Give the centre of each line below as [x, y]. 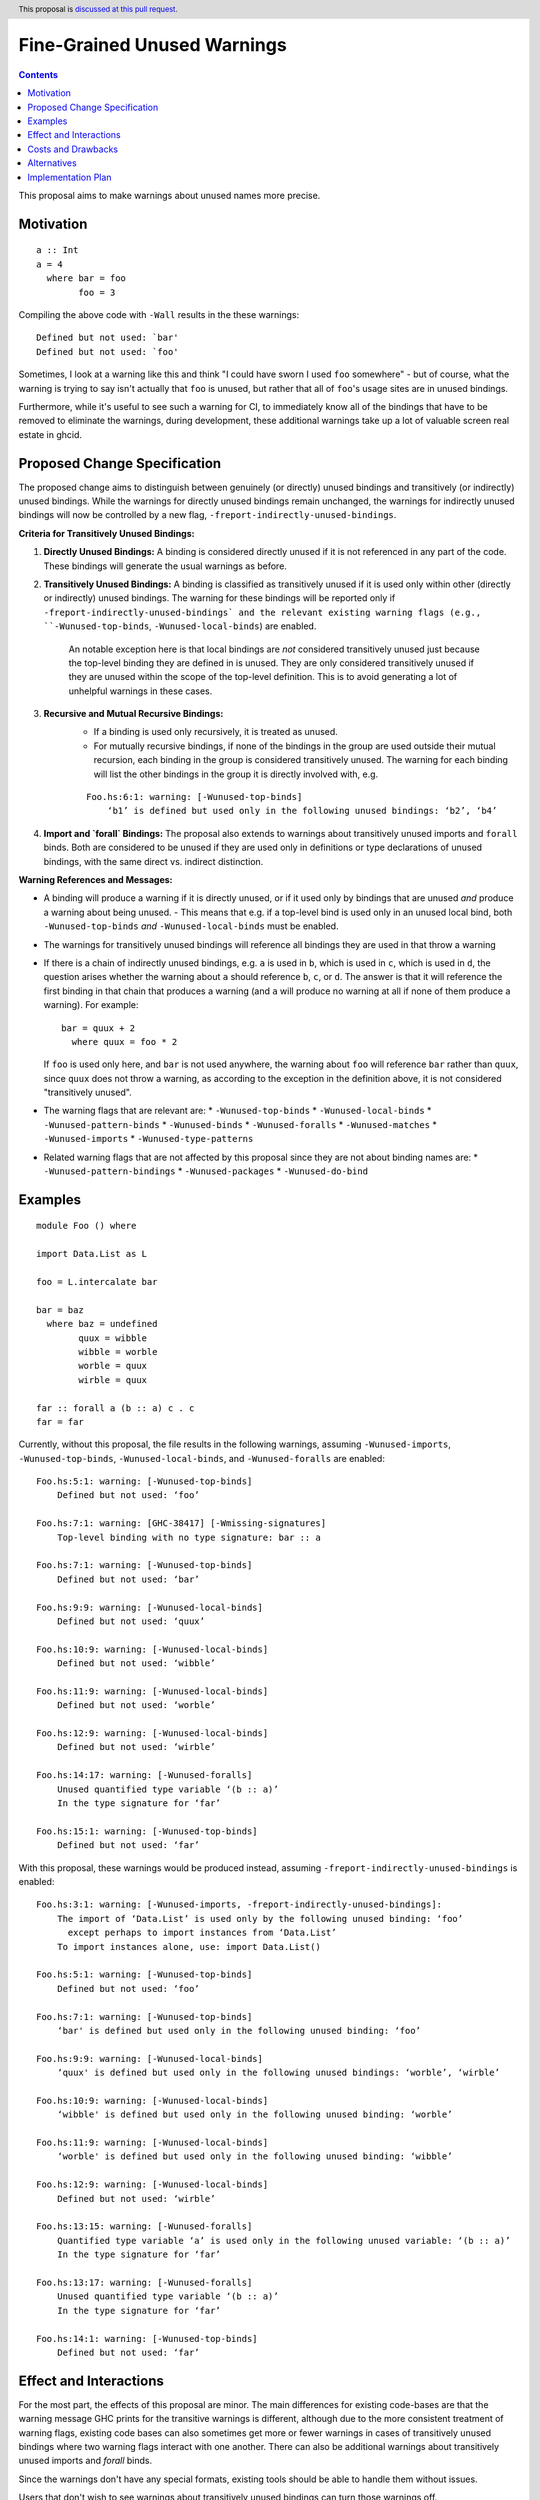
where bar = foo [86, 278]
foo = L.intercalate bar [97, 1281]
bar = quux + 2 [98, 1028]
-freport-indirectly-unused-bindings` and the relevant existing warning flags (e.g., [262, 612]
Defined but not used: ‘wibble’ [136, 1663]
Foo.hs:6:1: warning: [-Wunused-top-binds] [194, 797]
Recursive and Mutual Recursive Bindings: [133, 714]
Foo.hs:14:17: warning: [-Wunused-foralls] [144, 1775]
